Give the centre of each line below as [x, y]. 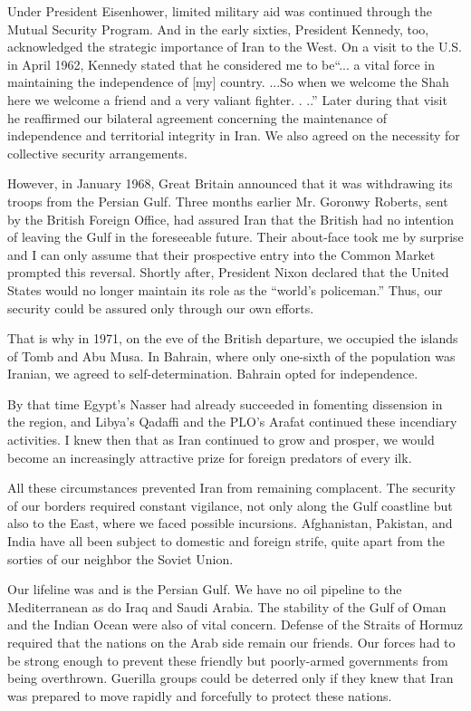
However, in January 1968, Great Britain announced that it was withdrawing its [230, 183]
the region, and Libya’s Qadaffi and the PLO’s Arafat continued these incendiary [232, 422]
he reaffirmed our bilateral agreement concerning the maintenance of [197, 117]
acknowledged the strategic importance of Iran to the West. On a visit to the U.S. [235, 47]
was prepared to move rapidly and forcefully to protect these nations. [200, 695]
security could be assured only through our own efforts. [161, 307]
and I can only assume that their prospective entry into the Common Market [221, 254]
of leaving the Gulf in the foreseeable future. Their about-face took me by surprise [235, 237]
